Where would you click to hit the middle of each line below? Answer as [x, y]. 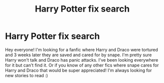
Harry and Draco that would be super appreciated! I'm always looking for [79, 70]
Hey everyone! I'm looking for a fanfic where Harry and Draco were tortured [82, 50]
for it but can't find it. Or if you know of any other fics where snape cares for [82, 65]
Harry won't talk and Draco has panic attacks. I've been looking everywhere [82, 60]
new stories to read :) [26, 75]
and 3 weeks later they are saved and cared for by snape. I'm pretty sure [78, 55]
